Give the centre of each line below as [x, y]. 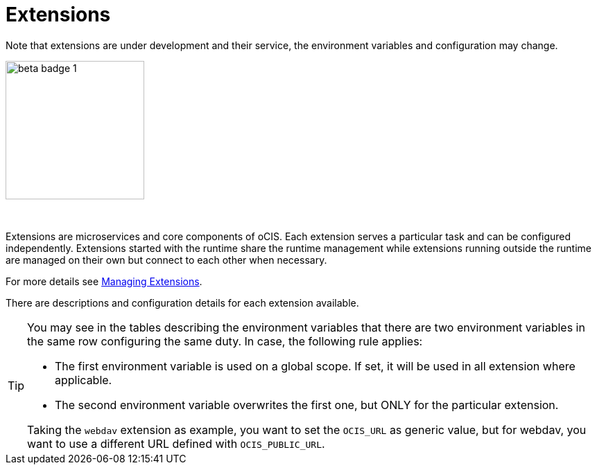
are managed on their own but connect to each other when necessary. [166, 260]
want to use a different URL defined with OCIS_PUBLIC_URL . [176, 443]
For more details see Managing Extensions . [104, 281]
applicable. [84, 380]
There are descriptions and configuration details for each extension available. [182, 302]
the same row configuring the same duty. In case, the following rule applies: [225, 341]
